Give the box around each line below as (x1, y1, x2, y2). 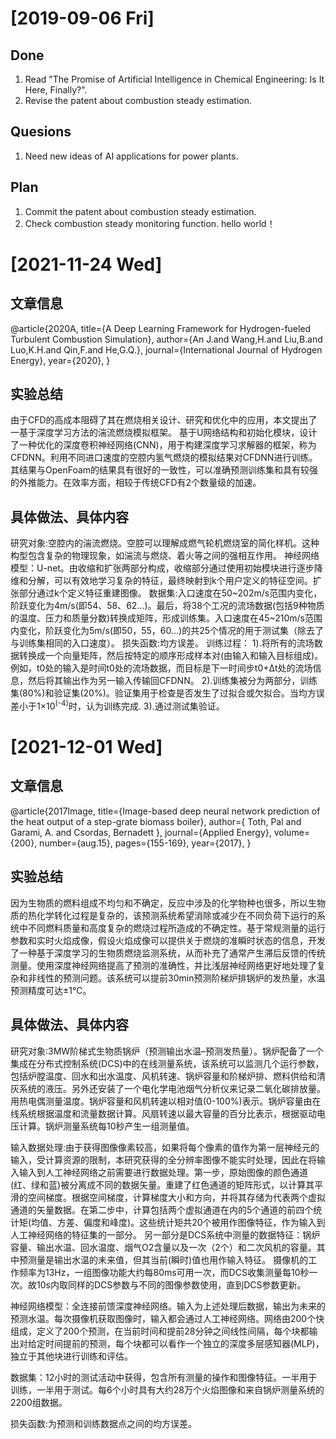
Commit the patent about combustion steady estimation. (24, 205, 257, 217)
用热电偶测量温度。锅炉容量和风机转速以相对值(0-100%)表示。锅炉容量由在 (10, 1095, 322, 1107)
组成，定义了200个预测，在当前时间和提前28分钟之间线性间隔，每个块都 (10, 1325, 310, 1337)
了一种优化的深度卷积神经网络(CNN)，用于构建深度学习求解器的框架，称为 (10, 439, 317, 451)
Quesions (10, 123, 72, 141)
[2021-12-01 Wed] (10, 736, 163, 759)
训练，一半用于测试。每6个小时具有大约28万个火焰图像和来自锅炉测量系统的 (10, 1383, 325, 1396)
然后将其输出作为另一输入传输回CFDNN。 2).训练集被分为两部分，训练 (27, 675, 318, 687)
